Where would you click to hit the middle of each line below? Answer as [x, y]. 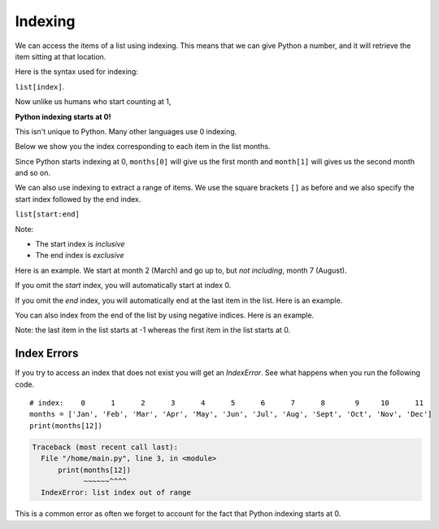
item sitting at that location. [61, 56]
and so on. [33, 173]
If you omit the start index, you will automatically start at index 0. [123, 286]
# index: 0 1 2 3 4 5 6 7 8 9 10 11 [227, 403]
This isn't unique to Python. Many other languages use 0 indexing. [126, 131]
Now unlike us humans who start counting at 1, [93, 102]
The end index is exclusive [80, 256]
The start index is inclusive [80, 244]
